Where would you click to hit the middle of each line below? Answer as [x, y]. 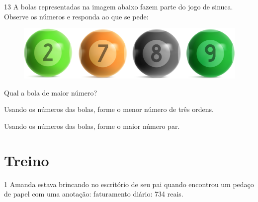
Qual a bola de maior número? [51, 92]
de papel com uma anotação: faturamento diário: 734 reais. [94, 194]
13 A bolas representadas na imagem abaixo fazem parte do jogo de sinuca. [119, 6]
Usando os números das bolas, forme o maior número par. [92, 126]
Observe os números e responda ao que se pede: [76, 16]
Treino [27, 160]
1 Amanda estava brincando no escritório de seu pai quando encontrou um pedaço [129, 184]
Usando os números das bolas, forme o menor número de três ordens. [109, 109]
